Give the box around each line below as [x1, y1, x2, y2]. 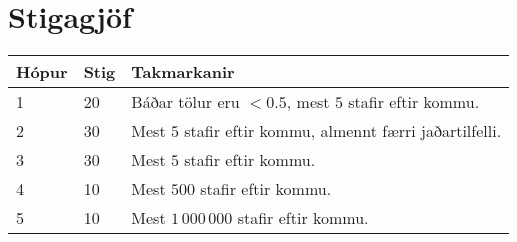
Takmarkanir [131, 60, 235, 84]
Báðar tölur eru [131, 90, 240, 114]
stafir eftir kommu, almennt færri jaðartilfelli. [184, 119, 502, 143]
